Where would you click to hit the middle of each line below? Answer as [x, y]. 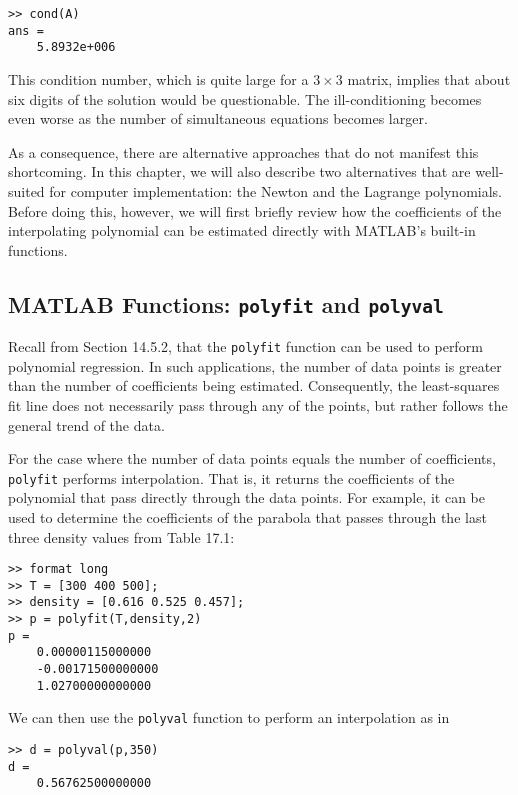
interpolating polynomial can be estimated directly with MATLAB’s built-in [242, 230]
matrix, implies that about [429, 78]
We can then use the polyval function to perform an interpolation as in [229, 717]
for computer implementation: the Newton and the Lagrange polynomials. [275, 190]
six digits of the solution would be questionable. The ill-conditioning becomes [245, 98]
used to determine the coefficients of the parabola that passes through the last [247, 516]
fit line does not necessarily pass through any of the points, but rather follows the [258, 404]
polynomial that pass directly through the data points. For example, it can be [246, 497]
